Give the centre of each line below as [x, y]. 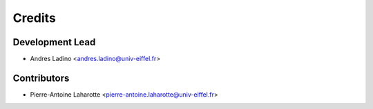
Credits [35, 18]
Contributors [41, 78]
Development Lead [54, 42]
